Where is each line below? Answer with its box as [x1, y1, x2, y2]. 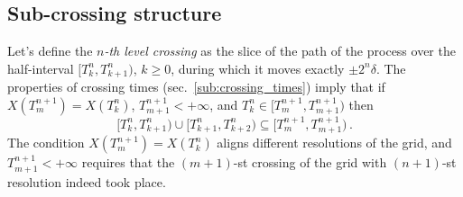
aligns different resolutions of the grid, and [217, 133, 452, 152]
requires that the [81, 153, 175, 172]
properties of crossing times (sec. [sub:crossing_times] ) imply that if [7, 77, 385, 96]
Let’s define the [7, 41, 93, 60]
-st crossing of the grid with [233, 153, 387, 172]
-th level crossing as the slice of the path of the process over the [104, 41, 456, 60]
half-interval [7, 58, 74, 77]
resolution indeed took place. [7, 172, 166, 191]
